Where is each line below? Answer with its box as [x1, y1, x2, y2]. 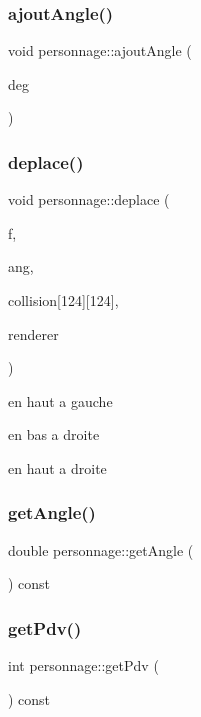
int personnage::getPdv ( [8, 655, 159, 676]
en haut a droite [8, 457, 107, 478]
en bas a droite [8, 424, 100, 445]
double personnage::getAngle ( [8, 539, 194, 560]
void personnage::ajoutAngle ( [8, 40, 192, 61]
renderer [8, 323, 59, 344]
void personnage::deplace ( [8, 189, 170, 210]
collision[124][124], [8, 290, 119, 310]
